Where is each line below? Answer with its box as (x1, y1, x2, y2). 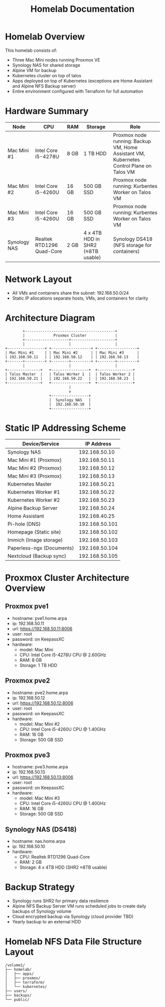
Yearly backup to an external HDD (12, 919, 81, 925)
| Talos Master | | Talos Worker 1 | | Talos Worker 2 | (5, 371, 135, 377)
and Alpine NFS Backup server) (12, 83, 76, 89)
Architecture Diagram (5, 312, 95, 323)
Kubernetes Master (7, 481, 52, 488)
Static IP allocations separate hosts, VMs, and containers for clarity (12, 295, 148, 301)
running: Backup (113, 138, 151, 145)
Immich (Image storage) (7, 536, 63, 543)
